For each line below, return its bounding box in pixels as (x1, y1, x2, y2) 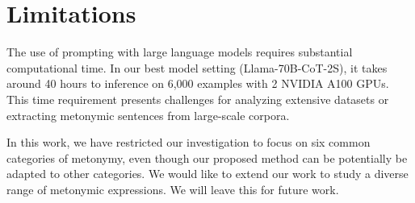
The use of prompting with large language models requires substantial (6, 43, 353, 60)
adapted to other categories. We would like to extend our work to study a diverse (6, 165, 409, 182)
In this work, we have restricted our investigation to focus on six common (6, 134, 371, 151)
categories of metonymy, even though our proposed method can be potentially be (6, 149, 408, 166)
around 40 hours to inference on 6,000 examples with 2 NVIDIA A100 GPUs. (6, 75, 389, 92)
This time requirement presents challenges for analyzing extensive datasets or (6, 90, 389, 107)
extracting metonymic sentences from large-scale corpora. (6, 106, 290, 123)
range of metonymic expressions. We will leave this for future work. (6, 180, 339, 197)
